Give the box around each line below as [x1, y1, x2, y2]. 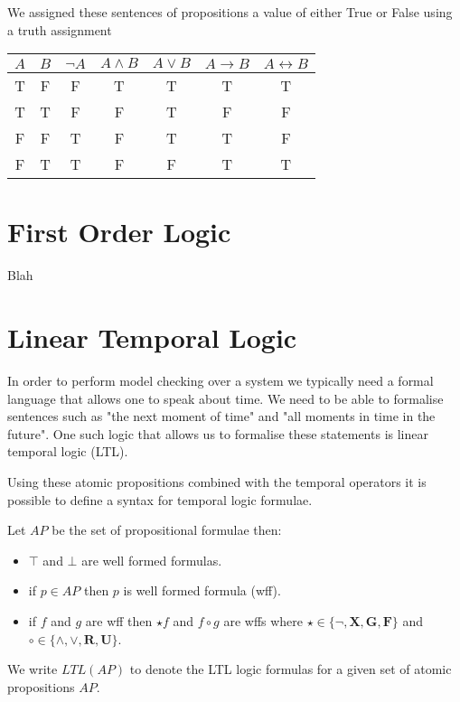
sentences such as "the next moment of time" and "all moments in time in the [7, 407, 436, 426]
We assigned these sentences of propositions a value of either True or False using [7, 3, 453, 21]
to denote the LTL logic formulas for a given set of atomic [129, 660, 452, 679]
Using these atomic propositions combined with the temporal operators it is [7, 473, 427, 491]
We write [7, 660, 58, 679]
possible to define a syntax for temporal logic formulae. [7, 490, 313, 509]
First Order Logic [7, 213, 231, 250]
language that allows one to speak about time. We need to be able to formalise [7, 388, 444, 407]
